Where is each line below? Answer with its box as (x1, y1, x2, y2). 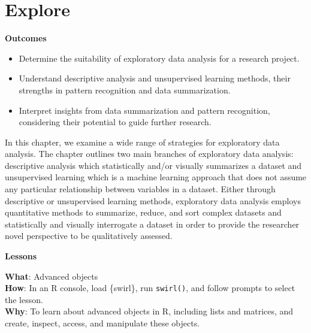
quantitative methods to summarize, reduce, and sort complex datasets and (5, 206, 282, 219)
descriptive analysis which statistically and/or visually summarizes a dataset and (5, 159, 302, 171)
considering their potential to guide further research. (19, 116, 212, 128)
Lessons (5, 250, 37, 262)
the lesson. (5, 293, 43, 305)
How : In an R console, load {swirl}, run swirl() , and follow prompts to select (5, 281, 295, 294)
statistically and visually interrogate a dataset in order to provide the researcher (5, 217, 300, 230)
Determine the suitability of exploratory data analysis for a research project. (19, 52, 300, 64)
